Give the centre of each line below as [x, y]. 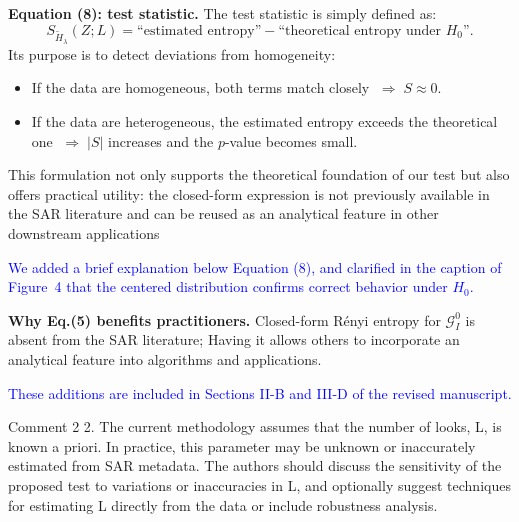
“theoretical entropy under [360, 30]
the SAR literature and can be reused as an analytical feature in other [223, 213]
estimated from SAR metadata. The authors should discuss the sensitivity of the [255, 465]
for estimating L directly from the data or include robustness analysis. [223, 504]
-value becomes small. [291, 140]
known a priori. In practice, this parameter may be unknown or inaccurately [242, 445]
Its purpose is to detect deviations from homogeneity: [172, 53]
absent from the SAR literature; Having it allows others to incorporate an [234, 339]
